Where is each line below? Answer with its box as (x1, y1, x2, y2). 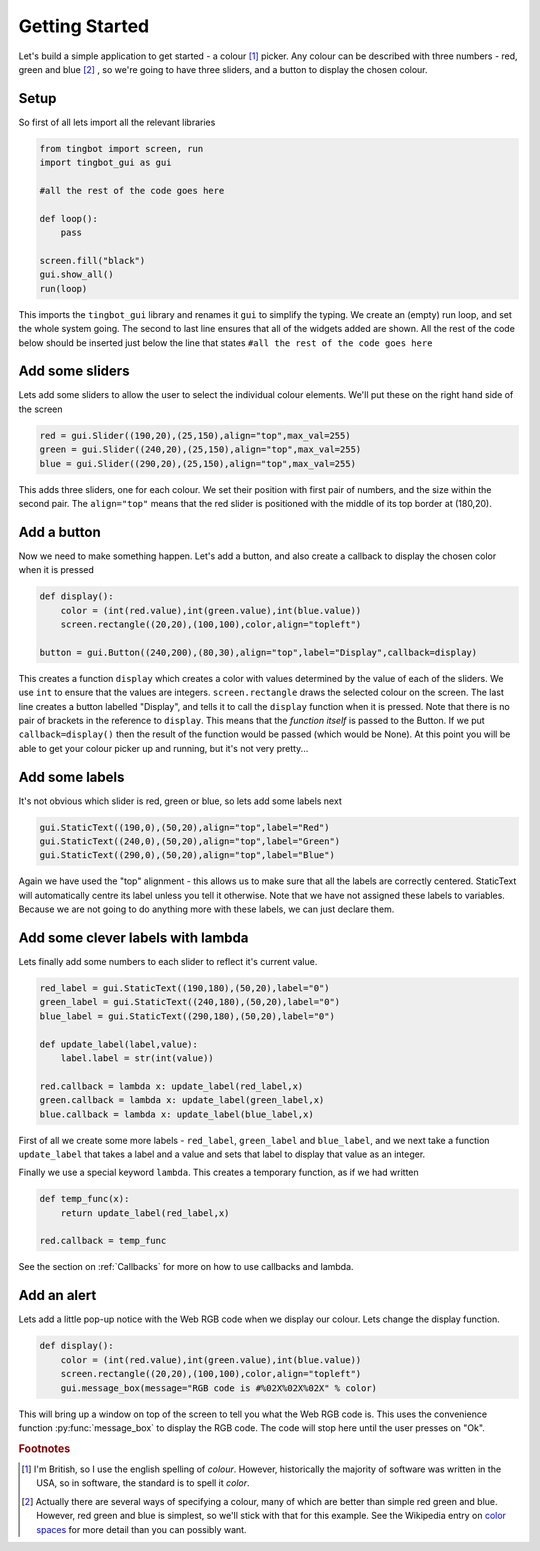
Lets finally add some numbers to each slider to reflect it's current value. (18, 956, 318, 968)
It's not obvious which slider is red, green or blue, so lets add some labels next (18, 795, 342, 807)
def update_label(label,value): (39, 1038, 199, 1050)
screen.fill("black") (39, 255, 146, 266)
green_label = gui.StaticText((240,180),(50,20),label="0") (39, 996, 341, 1008)
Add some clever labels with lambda (18, 929, 249, 946)
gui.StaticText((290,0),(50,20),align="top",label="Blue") (39, 850, 335, 861)
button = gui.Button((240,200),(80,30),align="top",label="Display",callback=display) (39, 646, 478, 658)
